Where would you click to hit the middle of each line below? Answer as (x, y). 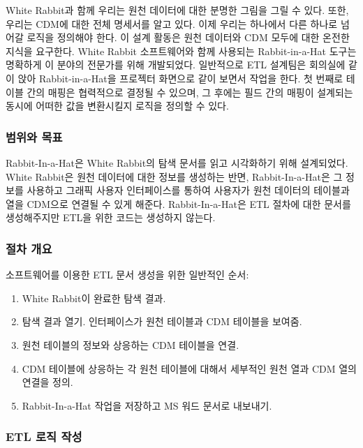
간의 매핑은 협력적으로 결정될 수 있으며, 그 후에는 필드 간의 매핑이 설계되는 (190, 92)
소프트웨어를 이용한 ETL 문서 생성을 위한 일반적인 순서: (127, 275)
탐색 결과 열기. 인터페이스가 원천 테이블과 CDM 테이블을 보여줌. (162, 321)
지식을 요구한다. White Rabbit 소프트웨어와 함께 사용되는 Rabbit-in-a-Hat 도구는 (181, 51)
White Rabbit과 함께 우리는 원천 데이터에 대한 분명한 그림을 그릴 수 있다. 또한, (177, 10)
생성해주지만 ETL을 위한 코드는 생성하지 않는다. (111, 217)
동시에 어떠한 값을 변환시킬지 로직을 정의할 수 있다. (117, 106)
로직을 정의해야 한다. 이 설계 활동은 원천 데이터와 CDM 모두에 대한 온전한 (188, 37)
